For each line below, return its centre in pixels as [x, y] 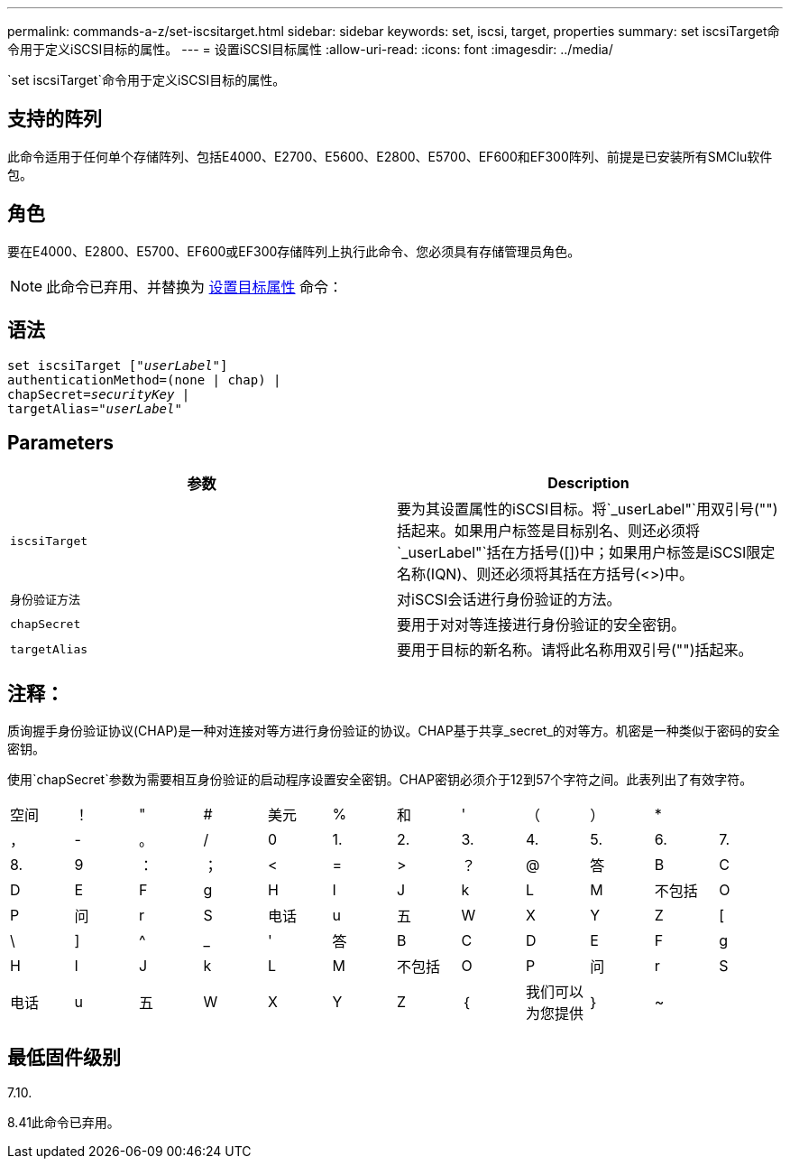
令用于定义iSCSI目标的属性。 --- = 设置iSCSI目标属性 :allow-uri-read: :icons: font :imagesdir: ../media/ [310, 49]
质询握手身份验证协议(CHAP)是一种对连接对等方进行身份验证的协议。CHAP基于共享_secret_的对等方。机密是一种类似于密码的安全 [394, 731]
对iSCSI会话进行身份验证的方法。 [509, 600]
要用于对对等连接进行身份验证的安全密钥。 [542, 625]
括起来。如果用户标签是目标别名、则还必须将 [549, 531]
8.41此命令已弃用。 [64, 1123]
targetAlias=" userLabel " [95, 408]
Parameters [60, 442]
